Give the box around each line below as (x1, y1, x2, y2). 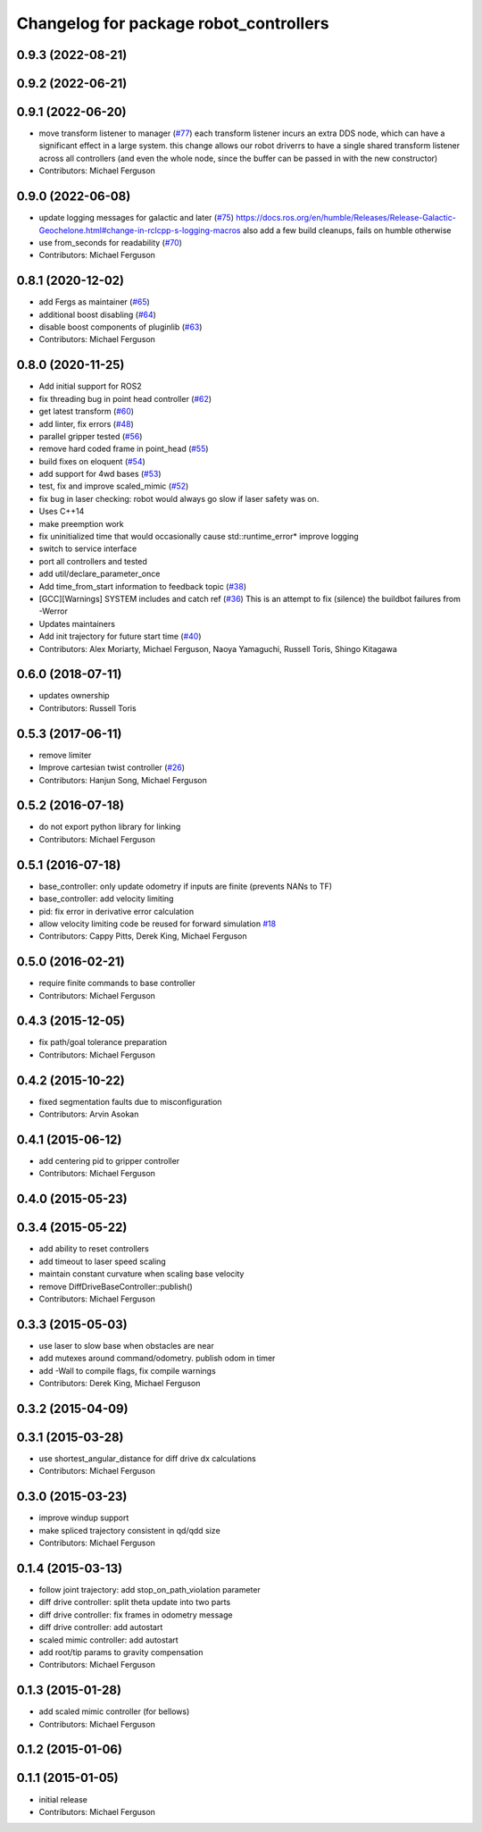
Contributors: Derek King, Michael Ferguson (38, 1378, 201, 1389)
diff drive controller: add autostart (38, 1622, 163, 1633)
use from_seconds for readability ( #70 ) (38, 237, 183, 247)
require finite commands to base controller (38, 978, 196, 989)
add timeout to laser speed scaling (38, 1256, 167, 1267)
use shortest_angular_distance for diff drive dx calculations (38, 1452, 256, 1464)
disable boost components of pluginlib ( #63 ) (38, 322, 203, 332)
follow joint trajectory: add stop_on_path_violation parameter (38, 1584, 261, 1594)
